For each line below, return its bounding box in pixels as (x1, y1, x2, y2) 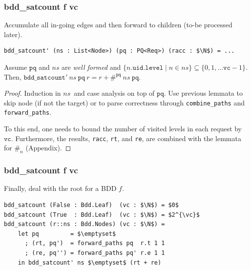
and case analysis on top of (74, 88, 155, 98)
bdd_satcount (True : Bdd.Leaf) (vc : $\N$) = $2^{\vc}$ (4, 211, 200, 218)
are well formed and (62, 62, 121, 72)
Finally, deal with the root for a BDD (4, 183, 117, 193)
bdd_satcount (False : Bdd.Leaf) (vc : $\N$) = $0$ (4, 201, 179, 208)
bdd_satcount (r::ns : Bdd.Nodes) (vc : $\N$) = (4, 221, 165, 228)
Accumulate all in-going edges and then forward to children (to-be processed (4, 20, 232, 30)
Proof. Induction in (4, 88, 61, 98)
